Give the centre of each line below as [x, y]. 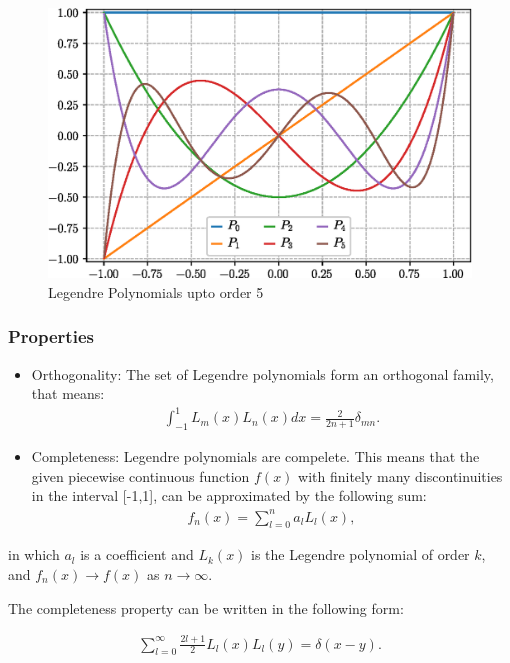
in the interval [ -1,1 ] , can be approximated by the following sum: [229, 495]
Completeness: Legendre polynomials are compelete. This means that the [255, 456]
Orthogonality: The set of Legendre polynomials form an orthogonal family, [262, 373]
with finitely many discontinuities [400, 475]
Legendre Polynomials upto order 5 [156, 291]
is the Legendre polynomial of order [360, 554]
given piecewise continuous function [140, 475]
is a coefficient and [137, 554]
